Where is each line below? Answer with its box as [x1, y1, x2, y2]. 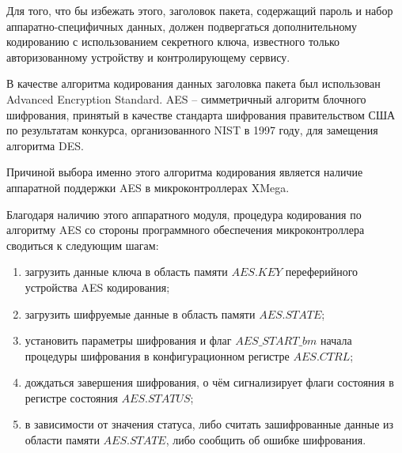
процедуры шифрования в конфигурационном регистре [25, 347, 290, 364]
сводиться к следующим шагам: [6, 236, 159, 253]
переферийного [285, 263, 358, 280]
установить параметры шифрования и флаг [25, 332, 232, 349]
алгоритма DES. [6, 137, 84, 153]
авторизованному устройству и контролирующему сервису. [6, 48, 290, 65]
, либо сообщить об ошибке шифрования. [165, 432, 366, 448]
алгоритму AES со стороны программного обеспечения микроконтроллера [6, 221, 365, 238]
